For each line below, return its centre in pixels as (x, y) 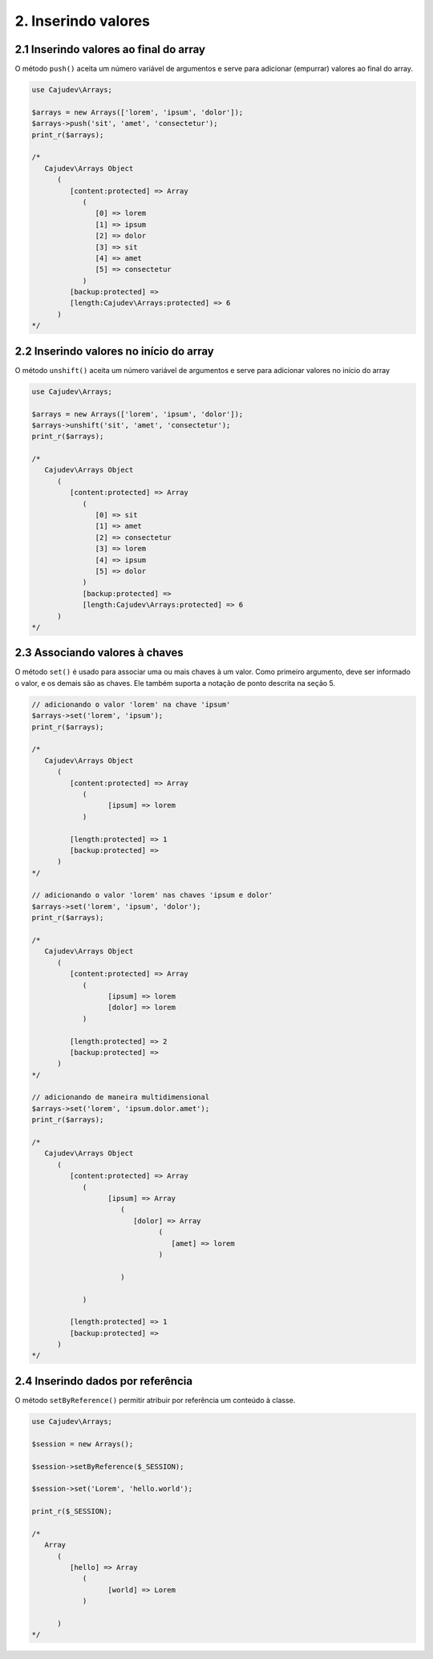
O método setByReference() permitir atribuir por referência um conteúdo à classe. (155, 1400)
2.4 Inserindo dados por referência (103, 1381)
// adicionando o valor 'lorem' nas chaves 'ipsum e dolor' (152, 895)
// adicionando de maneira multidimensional (121, 1097)
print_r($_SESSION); (72, 1511)
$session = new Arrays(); (83, 1444)
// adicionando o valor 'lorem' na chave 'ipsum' (131, 704)
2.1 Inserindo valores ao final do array (110, 49)
